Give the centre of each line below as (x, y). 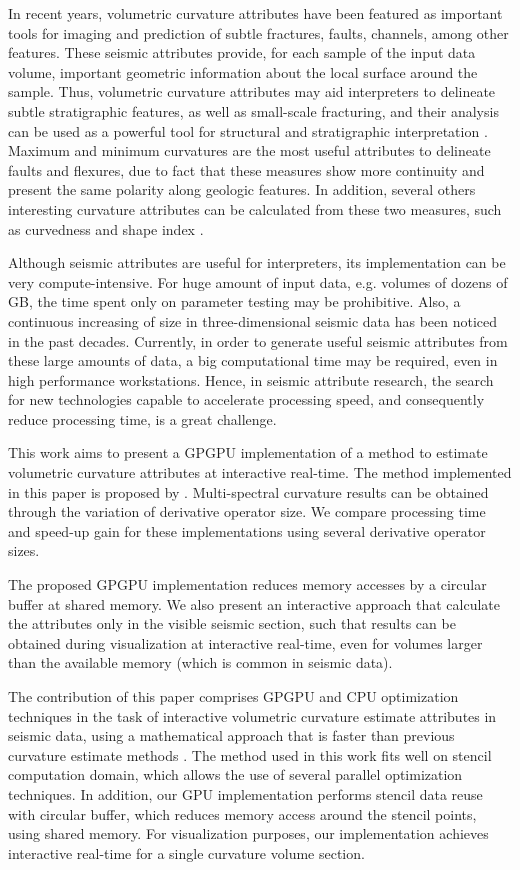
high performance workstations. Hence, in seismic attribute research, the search (251, 379)
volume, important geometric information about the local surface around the (243, 71)
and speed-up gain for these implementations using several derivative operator (247, 530)
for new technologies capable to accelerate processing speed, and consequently (246, 399)
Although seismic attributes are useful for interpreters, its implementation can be (257, 262)
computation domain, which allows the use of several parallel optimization (235, 774)
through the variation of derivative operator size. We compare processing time (247, 511)
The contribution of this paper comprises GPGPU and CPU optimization (233, 696)
